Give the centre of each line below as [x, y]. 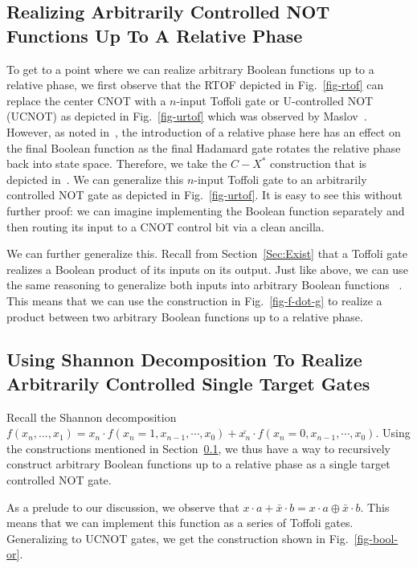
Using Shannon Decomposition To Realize [184, 360]
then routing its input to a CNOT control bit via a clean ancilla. [166, 226]
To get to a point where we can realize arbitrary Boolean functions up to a [190, 69]
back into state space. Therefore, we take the [117, 163]
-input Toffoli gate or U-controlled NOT [275, 100]
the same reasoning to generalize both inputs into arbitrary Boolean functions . [204, 285]
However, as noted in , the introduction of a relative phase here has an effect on [204, 131]
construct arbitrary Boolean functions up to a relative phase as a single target [198, 464]
